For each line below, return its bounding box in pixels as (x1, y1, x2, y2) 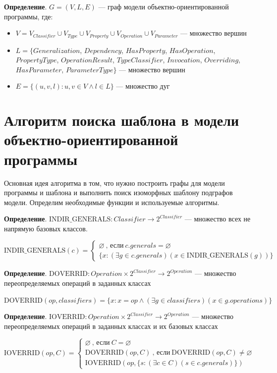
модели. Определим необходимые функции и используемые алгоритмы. (4, 197, 220, 207)
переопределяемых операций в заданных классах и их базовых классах (4, 320, 218, 331)
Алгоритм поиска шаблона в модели (4, 110, 239, 130)
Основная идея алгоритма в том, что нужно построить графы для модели (4, 177, 225, 188)
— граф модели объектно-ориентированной (98, 1, 229, 11)
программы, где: (4, 11, 53, 21)
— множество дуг (116, 81, 170, 91)
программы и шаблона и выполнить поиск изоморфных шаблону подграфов (4, 187, 233, 198)
